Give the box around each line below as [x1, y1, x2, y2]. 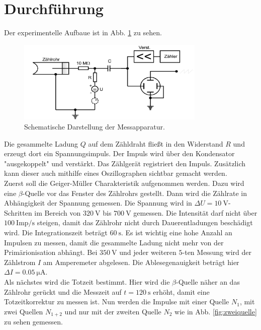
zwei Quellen [4, 306, 43, 316]
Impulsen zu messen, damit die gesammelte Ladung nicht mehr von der [4, 237, 224, 247]
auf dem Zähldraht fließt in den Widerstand [88, 138, 223, 149]
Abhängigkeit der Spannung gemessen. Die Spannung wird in [4, 197, 192, 208]
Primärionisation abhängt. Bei [4, 247, 98, 257]
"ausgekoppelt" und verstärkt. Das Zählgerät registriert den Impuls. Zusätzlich [4, 158, 245, 168]
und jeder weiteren [119, 247, 177, 257]
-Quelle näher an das [176, 276, 240, 287]
